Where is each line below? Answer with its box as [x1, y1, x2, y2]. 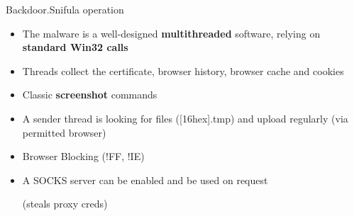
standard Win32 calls [22, 40, 128, 55]
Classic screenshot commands [22, 87, 157, 102]
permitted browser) [22, 125, 106, 140]
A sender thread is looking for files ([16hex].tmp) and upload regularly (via [22, 110, 348, 125]
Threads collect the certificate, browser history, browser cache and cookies [22, 63, 344, 78]
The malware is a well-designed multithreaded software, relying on [22, 25, 321, 40]
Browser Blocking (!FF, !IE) [22, 149, 145, 164]
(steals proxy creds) [22, 196, 108, 211]
